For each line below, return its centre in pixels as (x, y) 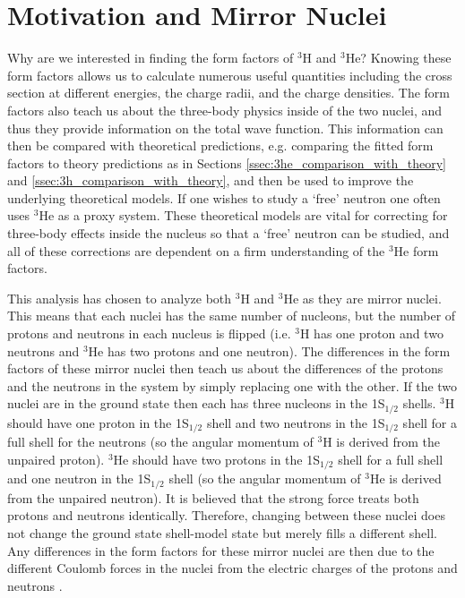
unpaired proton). (56, 459)
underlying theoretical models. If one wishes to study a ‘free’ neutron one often (224, 197)
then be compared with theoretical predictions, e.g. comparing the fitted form (220, 145)
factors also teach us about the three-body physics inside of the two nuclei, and (225, 110)
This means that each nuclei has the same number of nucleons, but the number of (232, 316)
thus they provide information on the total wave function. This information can (225, 128)
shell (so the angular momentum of (265, 478)
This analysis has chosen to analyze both (120, 298)
